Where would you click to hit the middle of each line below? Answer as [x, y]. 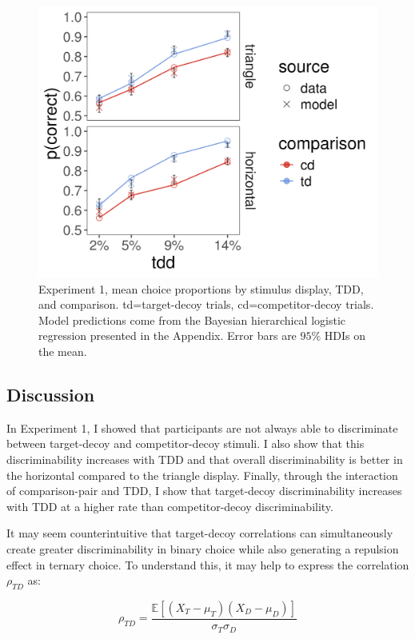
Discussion [51, 395]
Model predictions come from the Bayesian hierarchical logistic [192, 319]
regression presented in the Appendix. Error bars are [168, 335]
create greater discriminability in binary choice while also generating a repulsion [203, 549]
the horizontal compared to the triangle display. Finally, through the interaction [202, 475]
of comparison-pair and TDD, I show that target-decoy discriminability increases [204, 491]
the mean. [63, 351]
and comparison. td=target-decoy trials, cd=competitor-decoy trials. [206, 304]
